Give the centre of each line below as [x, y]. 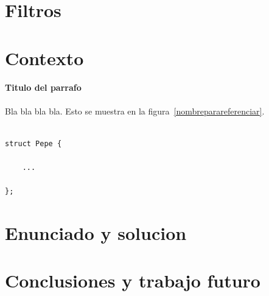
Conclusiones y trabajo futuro [133, 280]
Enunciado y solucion [96, 232]
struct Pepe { [33, 143]
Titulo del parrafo [43, 87]
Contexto [44, 58]
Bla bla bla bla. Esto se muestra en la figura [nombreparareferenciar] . [135, 111]
